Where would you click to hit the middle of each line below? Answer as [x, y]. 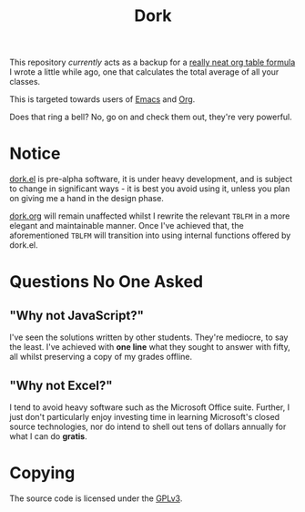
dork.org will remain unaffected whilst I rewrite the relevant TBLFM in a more [150, 216]
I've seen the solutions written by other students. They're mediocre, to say [149, 337]
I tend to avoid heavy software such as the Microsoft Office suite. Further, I [149, 407]
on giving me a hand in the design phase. [86, 199]
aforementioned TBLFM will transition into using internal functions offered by [150, 236]
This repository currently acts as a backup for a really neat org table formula [152, 62]
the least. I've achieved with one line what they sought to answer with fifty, [150, 347]
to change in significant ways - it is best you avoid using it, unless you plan [150, 189]
